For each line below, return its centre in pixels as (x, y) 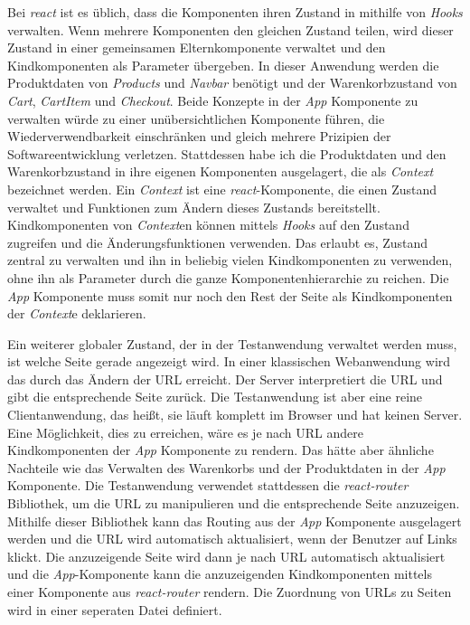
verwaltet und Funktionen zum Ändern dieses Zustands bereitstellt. (194, 207)
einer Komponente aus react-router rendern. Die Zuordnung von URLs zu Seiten (230, 592)
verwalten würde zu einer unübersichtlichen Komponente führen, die (196, 118)
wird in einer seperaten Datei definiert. (115, 609)
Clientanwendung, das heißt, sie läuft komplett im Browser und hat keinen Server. (235, 415)
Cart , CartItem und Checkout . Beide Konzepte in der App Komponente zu (213, 100)
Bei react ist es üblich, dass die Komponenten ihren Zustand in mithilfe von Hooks (235, 12)
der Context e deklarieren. (77, 313)
